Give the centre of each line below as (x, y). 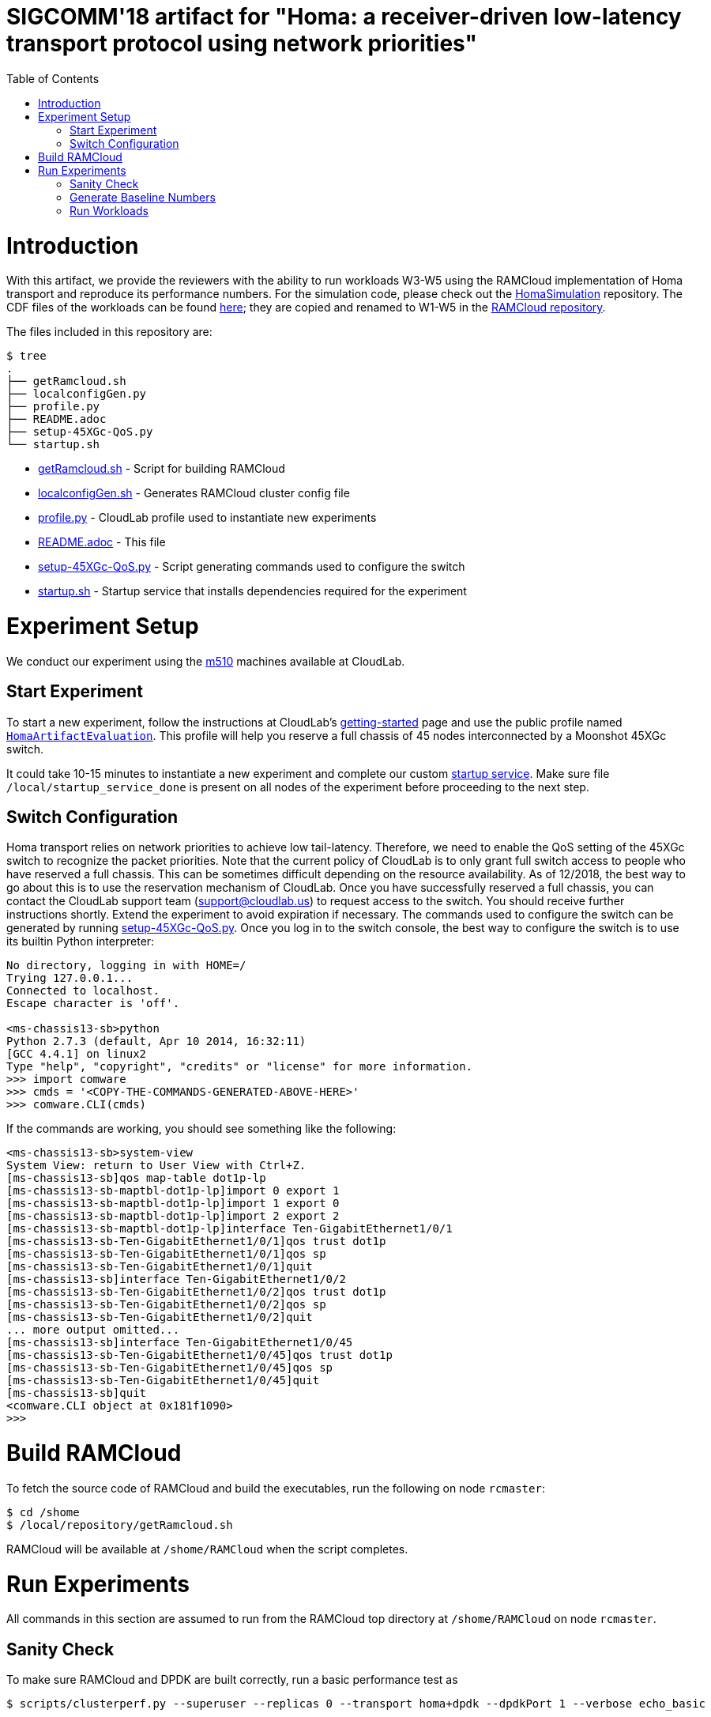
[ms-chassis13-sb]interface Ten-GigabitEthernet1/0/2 (176, 1279)
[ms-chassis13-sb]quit (77, 1393)
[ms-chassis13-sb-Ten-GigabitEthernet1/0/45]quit (163, 1381)
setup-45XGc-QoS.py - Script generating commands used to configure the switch (252, 567)
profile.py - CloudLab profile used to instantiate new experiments (207, 518)
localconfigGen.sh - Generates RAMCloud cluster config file (194, 493)
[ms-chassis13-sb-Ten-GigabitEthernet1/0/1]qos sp (166, 1254)
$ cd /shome (43, 1512)
